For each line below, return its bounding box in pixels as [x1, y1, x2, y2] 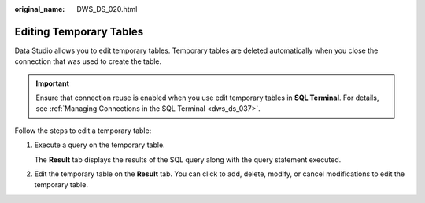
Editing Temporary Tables [14, 24, 144, 39]
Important [35, 79, 70, 88]
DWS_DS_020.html [76, 5, 138, 13]
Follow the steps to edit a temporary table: [14, 126, 152, 135]
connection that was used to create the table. [14, 57, 162, 66]
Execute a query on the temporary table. [34, 140, 165, 149]
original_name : [14, 5, 65, 13]
